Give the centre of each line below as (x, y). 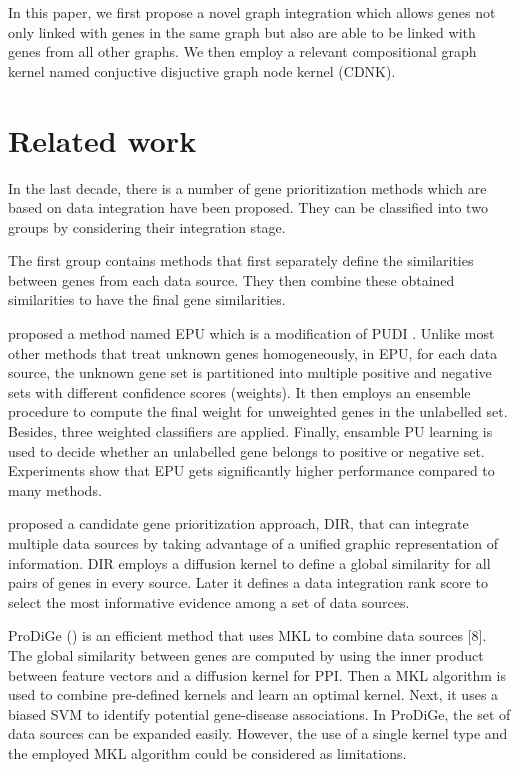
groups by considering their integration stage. (147, 226)
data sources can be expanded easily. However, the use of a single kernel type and (258, 733)
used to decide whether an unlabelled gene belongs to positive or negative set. (246, 450)
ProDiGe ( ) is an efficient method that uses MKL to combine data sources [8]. (247, 635)
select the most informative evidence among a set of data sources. (209, 601)
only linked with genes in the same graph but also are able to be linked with (242, 31)
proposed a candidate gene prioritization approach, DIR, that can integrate (238, 523)
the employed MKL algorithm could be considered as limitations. (207, 752)
